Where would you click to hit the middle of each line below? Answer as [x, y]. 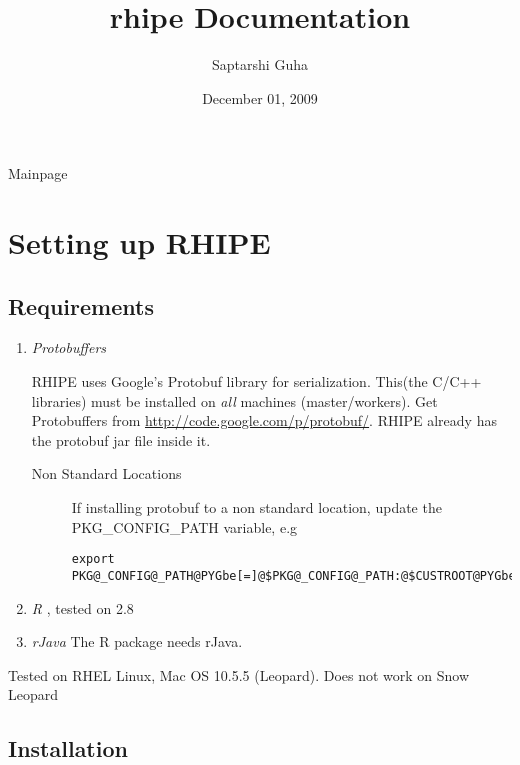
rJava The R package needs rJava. [137, 641]
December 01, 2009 [260, 97]
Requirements [81, 305]
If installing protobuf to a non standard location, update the [256, 507]
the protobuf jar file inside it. [121, 439]
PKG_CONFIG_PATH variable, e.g [184, 526]
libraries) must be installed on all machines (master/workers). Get [234, 400]
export [93, 559]
